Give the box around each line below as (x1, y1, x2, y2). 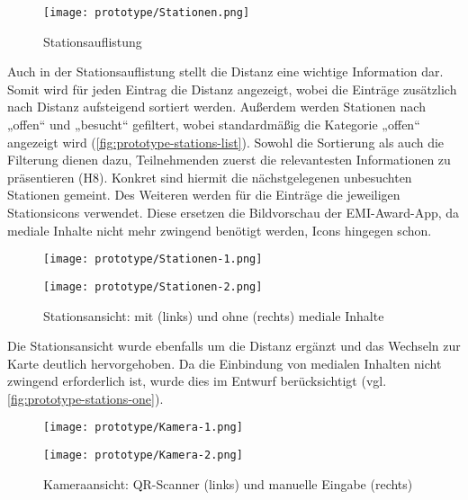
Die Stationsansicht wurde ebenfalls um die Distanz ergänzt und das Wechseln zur (7, 336, 461, 355)
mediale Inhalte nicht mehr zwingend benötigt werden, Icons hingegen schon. (7, 220, 432, 239)
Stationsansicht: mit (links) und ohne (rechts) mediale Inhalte (43, 306, 384, 325)
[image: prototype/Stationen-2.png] (43, 280, 263, 293)
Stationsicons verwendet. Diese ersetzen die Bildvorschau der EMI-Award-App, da (7, 203, 460, 221)
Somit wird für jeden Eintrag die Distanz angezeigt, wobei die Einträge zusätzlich (7, 79, 457, 98)
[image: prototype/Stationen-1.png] (43, 253, 263, 266)
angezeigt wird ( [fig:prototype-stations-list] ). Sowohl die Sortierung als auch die (7, 132, 445, 151)
